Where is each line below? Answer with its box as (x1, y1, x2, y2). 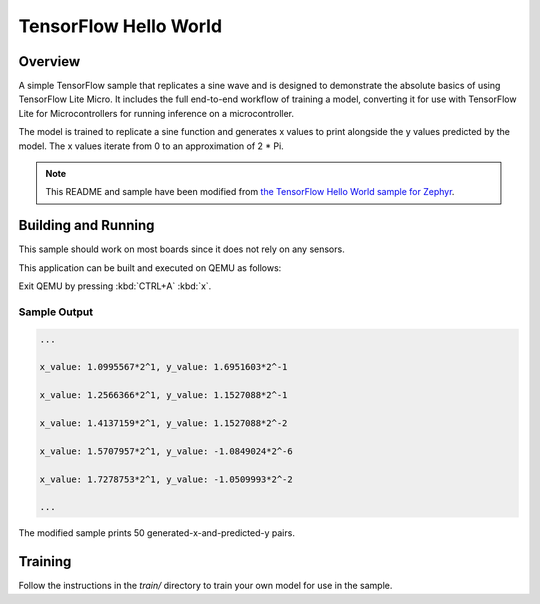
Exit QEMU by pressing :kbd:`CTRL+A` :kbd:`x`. (18, 280, 212, 292)
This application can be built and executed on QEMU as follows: (18, 261, 282, 274)
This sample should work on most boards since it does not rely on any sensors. (18, 243, 345, 255)
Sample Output (18, 305, 94, 319)
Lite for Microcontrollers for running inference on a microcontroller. (18, 107, 295, 119)
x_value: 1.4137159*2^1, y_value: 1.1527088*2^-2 (39, 417, 288, 429)
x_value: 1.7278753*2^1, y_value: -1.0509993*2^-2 (39, 473, 294, 485)
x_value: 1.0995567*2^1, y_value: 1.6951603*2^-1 (39, 361, 288, 373)
